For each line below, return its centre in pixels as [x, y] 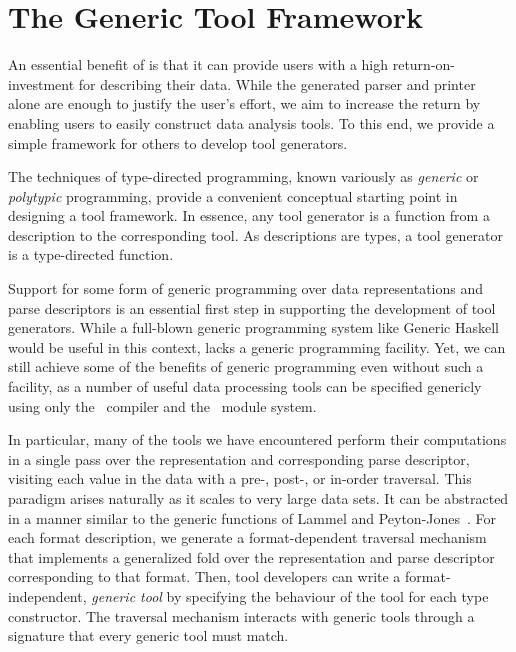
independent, [47, 595]
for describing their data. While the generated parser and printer [277, 83]
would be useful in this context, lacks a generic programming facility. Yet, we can [257, 346]
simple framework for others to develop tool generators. [178, 142]
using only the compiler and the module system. [162, 405]
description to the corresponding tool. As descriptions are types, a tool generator [256, 234]
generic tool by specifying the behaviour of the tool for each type [290, 595]
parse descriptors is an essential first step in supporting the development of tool [252, 307]
